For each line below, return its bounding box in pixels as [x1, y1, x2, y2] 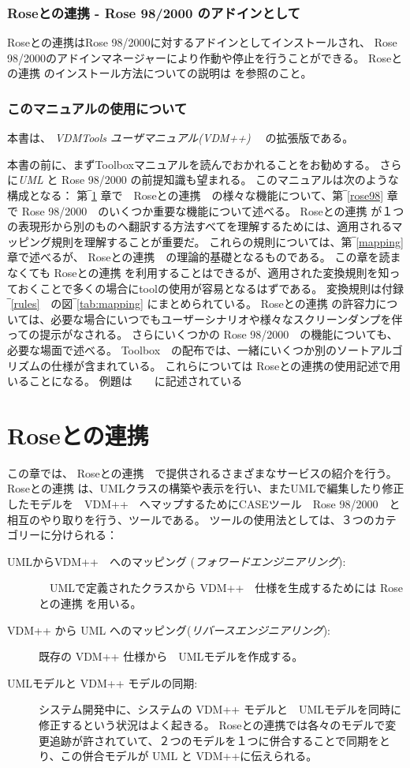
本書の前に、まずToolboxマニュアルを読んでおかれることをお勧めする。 [7, 155, 376, 172]
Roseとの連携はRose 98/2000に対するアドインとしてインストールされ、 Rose [7, 34, 397, 51]
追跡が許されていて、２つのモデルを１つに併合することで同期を [49, 732, 380, 748]
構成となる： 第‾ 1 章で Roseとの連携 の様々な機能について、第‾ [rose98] [7, 187, 384, 203]
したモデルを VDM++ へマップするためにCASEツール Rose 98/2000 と [7, 496, 401, 512]
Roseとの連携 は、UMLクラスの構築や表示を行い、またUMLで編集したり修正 [7, 480, 404, 496]
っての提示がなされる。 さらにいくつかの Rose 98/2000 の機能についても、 [7, 326, 398, 343]
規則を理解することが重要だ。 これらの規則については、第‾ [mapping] [50, 233, 404, 249]
